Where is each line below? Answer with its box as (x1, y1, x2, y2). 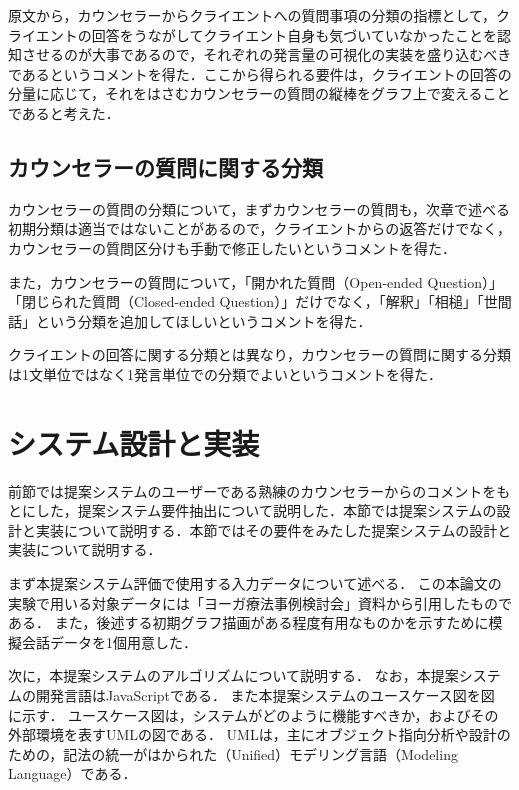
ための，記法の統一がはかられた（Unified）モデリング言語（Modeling (8, 743, 458, 764)
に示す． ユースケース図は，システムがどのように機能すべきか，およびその (8, 704, 499, 725)
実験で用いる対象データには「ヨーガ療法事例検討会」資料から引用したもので (8, 592, 512, 613)
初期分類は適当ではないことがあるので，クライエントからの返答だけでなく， (8, 218, 511, 239)
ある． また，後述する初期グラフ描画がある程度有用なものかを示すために (8, 612, 489, 633)
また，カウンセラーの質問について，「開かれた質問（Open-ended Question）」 (8, 271, 504, 292)
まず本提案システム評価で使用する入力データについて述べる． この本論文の (8, 573, 502, 594)
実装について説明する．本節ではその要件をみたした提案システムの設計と (35, 519, 512, 540)
